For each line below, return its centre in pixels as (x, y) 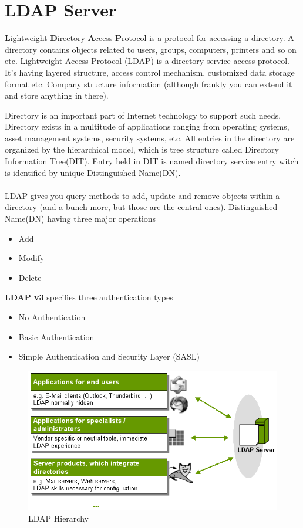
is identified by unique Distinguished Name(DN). (93, 172)
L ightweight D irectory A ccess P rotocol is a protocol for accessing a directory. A (149, 38)
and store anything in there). (57, 95)
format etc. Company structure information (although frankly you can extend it (149, 84)
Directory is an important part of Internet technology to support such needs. (143, 115)
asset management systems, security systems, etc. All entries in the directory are (150, 138)
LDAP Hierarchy (58, 518)
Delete (30, 277)
